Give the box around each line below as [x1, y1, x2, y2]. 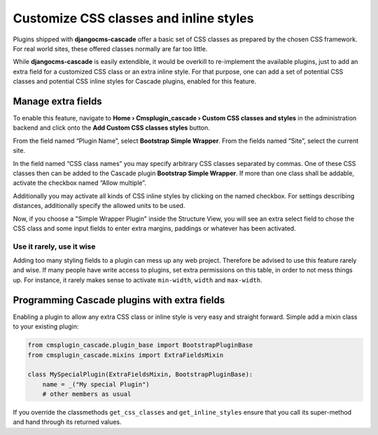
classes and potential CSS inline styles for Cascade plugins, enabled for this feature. [13, 77, 257, 85]
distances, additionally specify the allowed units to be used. [13, 202, 185, 210]
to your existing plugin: [13, 322, 79, 331]
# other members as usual [42, 390, 132, 399]
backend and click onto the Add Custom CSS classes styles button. [13, 123, 210, 132]
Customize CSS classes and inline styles [13, 11, 254, 26]
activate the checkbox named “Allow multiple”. [13, 179, 146, 187]
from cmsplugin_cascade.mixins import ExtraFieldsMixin [27, 351, 224, 359]
